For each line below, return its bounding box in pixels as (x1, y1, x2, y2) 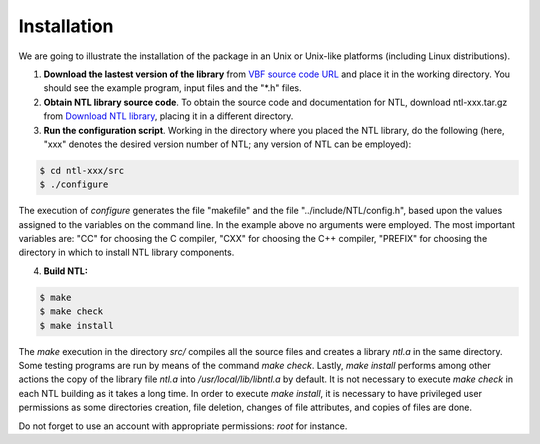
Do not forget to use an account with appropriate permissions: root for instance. (18, 420, 348, 432)
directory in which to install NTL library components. (18, 246, 235, 259)
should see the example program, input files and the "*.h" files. (43, 82, 302, 94)
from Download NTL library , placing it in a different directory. (43, 110, 294, 122)
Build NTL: (43, 265, 89, 277)
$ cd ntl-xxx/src (39, 165, 125, 176)
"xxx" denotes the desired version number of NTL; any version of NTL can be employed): (43, 138, 412, 150)
